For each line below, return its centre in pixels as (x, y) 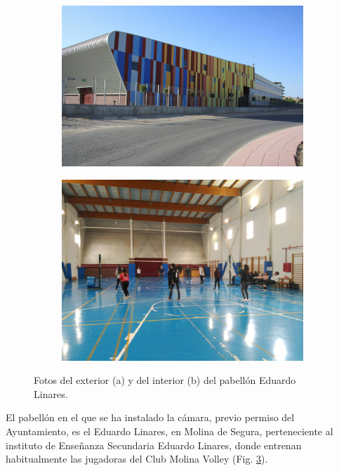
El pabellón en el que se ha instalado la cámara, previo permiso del (150, 417)
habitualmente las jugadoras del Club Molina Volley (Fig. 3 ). (137, 459)
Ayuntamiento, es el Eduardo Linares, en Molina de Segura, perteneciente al (169, 431)
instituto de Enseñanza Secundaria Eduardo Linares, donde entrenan (154, 445)
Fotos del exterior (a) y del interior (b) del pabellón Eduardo (165, 380)
